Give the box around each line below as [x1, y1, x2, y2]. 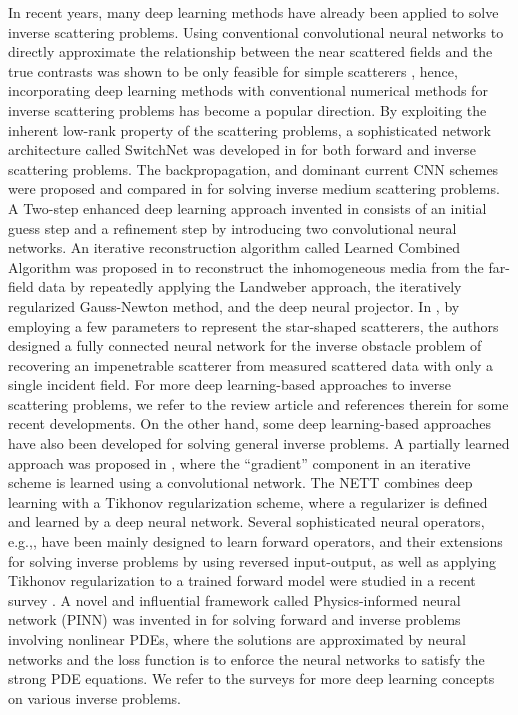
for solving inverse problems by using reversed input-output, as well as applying [8, 550, 497, 571]
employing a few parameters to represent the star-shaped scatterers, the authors [8, 315, 499, 336]
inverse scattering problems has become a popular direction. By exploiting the [8, 99, 487, 120]
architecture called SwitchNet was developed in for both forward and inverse [8, 139, 476, 160]
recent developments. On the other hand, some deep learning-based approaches [8, 413, 492, 434]
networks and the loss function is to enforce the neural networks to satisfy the [8, 648, 485, 669]
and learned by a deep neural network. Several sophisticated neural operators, [8, 511, 485, 532]
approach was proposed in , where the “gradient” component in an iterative [8, 452, 471, 473]
